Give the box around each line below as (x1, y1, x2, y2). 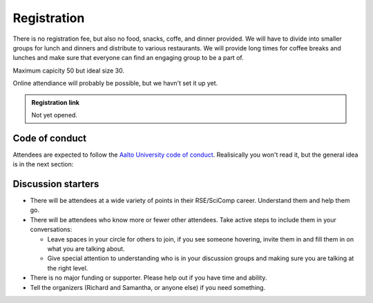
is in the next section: (12, 160, 74, 168)
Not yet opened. (31, 110, 77, 119)
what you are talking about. (47, 245, 125, 253)
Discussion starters (12, 178, 99, 190)
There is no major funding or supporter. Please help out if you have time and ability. (30, 273, 267, 282)
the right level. (47, 264, 88, 272)
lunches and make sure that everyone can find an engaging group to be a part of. (12, 54, 245, 62)
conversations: (30, 225, 73, 234)
